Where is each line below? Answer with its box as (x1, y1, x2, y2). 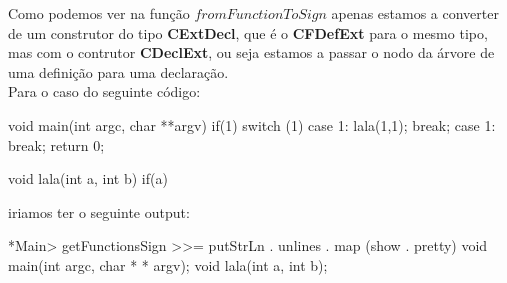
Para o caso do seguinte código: (8, 81, 201, 102)
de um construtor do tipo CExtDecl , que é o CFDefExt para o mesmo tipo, (8, 22, 488, 43)
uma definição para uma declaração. (8, 61, 229, 82)
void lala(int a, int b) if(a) (8, 168, 168, 189)
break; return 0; (8, 134, 105, 155)
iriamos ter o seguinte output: (8, 201, 190, 222)
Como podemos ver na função (8, 3, 190, 23)
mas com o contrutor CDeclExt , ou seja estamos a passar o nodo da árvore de (8, 42, 495, 63)
